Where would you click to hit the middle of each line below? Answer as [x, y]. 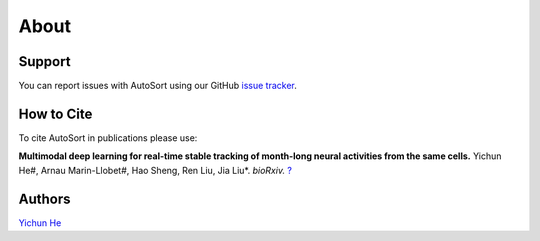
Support [44, 61]
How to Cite [55, 113]
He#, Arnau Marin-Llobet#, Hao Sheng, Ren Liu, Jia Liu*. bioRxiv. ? [155, 170]
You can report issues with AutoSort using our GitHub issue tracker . [157, 86]
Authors [44, 198]
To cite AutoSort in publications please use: [108, 137]
